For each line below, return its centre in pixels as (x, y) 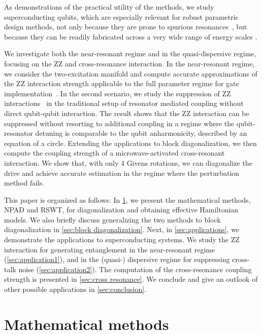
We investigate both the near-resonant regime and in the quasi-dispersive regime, (130, 53)
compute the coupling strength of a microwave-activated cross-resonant (114, 153)
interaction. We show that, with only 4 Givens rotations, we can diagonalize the (128, 162)
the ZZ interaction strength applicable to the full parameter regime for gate (122, 83)
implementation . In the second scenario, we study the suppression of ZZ (118, 93)
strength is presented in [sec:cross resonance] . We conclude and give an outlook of (131, 279)
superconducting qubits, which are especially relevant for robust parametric (121, 16)
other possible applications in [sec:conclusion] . (75, 289)
